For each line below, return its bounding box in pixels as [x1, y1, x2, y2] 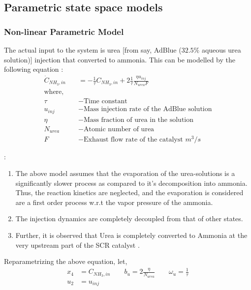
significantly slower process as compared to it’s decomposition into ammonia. [15, 177, 248, 188]
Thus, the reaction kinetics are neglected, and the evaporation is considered [15, 187, 244, 198]
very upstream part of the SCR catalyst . [15, 239, 140, 250]
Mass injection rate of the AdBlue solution [83, 106, 212, 113]
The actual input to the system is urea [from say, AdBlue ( [4, 45, 182, 55]
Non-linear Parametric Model [4, 25, 124, 37]
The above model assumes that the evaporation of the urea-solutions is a [15, 168, 235, 178]
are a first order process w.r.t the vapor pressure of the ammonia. [15, 197, 213, 207]
